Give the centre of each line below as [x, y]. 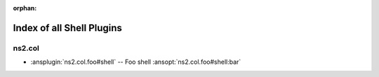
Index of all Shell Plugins [68, 28]
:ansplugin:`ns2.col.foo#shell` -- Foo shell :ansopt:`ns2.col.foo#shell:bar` [136, 62]
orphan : [25, 8]
